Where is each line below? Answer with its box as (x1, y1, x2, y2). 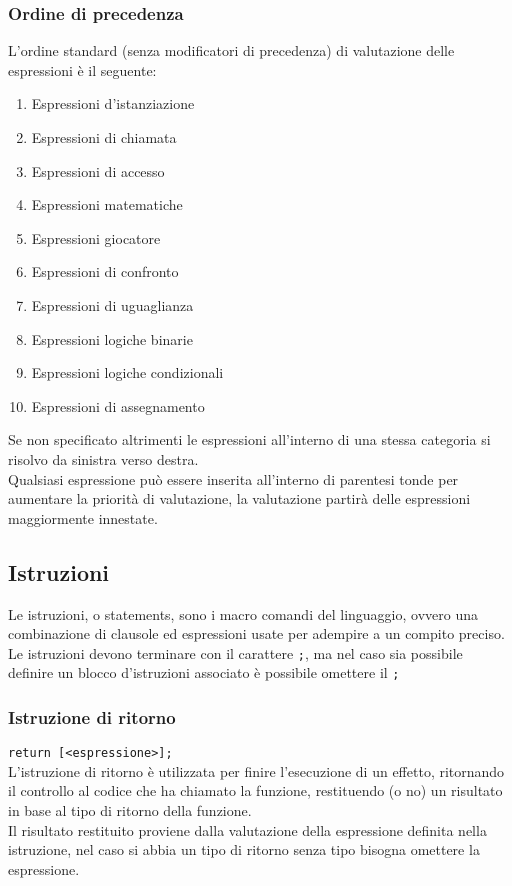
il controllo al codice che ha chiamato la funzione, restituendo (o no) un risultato (8, 780, 503, 801)
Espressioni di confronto (31, 261, 179, 282)
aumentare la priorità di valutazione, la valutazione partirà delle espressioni (8, 488, 471, 509)
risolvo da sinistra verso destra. (8, 448, 199, 469)
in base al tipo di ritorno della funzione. (8, 800, 252, 821)
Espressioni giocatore (31, 227, 161, 248)
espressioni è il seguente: (8, 59, 157, 80)
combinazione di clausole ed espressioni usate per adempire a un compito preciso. (8, 623, 505, 644)
